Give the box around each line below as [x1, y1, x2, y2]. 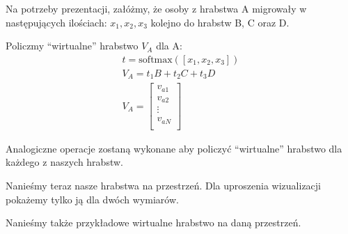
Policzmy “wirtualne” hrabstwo [6, 38, 139, 53]
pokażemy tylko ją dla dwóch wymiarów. [6, 192, 179, 206]
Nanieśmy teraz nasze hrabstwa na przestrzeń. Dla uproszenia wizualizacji [6, 178, 322, 193]
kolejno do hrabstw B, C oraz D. [150, 15, 290, 29]
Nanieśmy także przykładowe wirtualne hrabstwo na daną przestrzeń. [6, 215, 301, 230]
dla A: [156, 38, 182, 53]
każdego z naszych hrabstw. [6, 155, 123, 169]
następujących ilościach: [6, 15, 107, 29]
